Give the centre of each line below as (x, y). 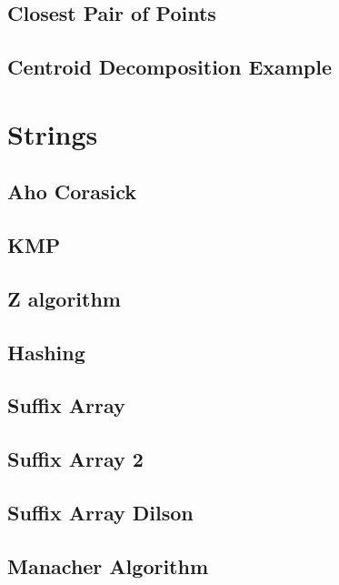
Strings (53, 133)
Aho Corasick (72, 192)
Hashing (46, 352)
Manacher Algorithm (108, 565)
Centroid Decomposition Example (170, 67)
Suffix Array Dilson (100, 513)
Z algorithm (64, 298)
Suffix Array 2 (75, 459)
